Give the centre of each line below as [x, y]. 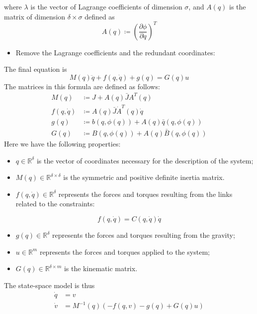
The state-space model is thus [49, 285]
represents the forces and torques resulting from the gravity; [144, 235]
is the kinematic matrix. [101, 268]
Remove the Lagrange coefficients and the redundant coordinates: [115, 52]
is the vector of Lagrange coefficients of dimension [106, 6]
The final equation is [36, 69]
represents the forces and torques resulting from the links [145, 194]
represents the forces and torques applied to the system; [125, 251]
